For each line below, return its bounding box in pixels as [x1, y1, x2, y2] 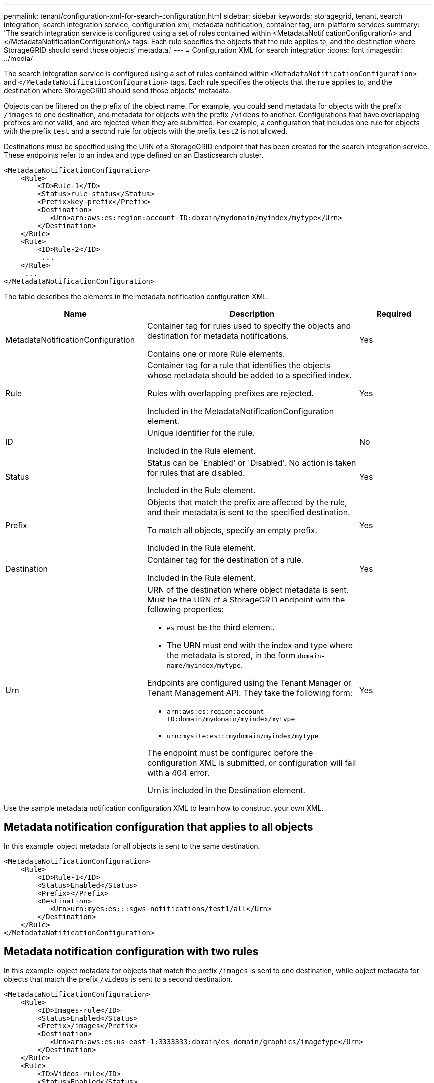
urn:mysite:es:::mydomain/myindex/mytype [166, 732, 319, 740]
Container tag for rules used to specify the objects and [147, 321, 351, 331]
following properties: [147, 604, 224, 614]
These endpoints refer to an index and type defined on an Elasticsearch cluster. [4, 151, 264, 159]
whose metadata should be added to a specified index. [147, 370, 352, 380]
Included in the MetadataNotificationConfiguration [147, 406, 334, 416]
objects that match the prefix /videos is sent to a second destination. [4, 974, 233, 983]
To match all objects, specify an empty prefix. [147, 525, 318, 535]
